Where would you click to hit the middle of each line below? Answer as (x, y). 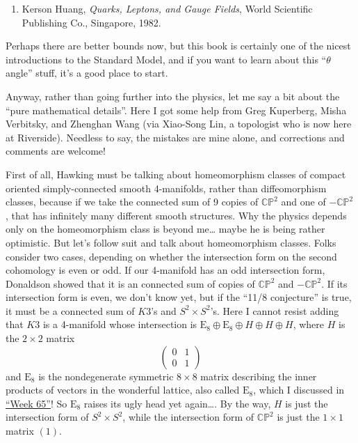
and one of (303, 202)
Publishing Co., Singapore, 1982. (91, 22)
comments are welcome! (56, 151)
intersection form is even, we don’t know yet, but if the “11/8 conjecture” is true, (179, 297)
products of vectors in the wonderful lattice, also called (123, 390)
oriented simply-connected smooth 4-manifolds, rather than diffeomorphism (166, 188)
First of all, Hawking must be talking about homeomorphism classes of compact (176, 174)
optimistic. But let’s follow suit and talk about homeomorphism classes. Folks (171, 242)
